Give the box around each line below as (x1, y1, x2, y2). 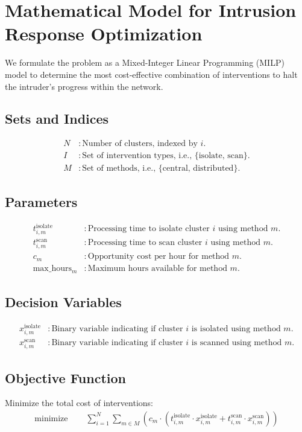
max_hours (33, 264, 72, 273)
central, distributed (162, 164, 234, 173)
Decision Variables (5, 292, 122, 311)
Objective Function (5, 368, 127, 387)
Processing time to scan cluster (87, 238, 203, 247)
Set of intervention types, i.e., (82, 151, 192, 160)
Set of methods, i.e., (82, 164, 156, 173)
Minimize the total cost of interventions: (5, 396, 153, 409)
